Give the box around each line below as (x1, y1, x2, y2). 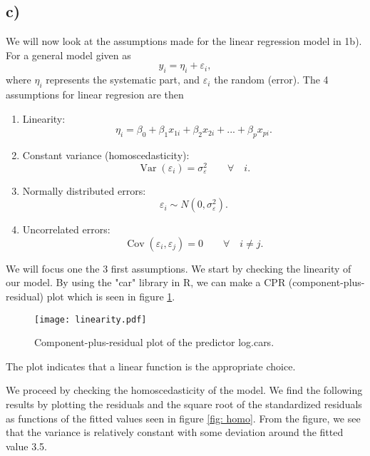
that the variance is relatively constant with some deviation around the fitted (6, 425, 344, 440)
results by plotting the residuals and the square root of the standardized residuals (6, 397, 362, 412)
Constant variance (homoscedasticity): (22, 147, 190, 162)
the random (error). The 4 (214, 72, 329, 87)
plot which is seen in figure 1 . (46, 289, 175, 304)
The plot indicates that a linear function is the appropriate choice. (6, 358, 296, 373)
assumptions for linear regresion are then (6, 86, 184, 101)
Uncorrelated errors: (22, 222, 111, 237)
